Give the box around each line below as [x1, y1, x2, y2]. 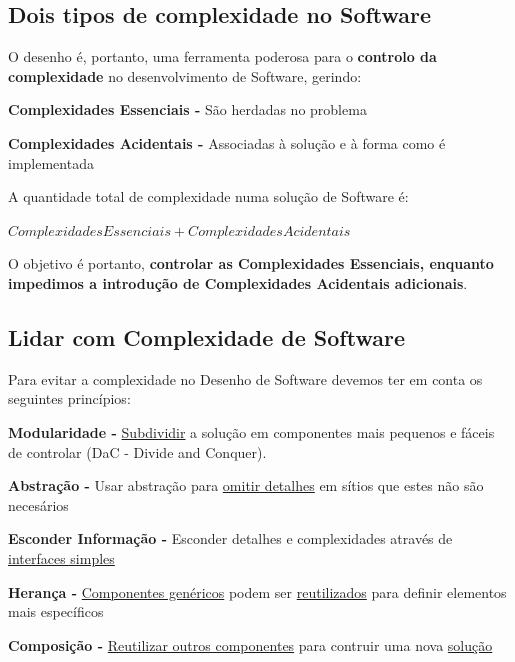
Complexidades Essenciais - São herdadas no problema [8, 99, 367, 120]
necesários [8, 494, 69, 515]
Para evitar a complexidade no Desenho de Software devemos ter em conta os [8, 368, 483, 389]
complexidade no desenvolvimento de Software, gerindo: [8, 65, 362, 86]
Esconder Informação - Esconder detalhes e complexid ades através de [8, 528, 453, 549]
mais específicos [8, 601, 104, 622]
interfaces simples [8, 547, 115, 568]
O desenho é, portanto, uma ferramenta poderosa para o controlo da [8, 46, 437, 67]
